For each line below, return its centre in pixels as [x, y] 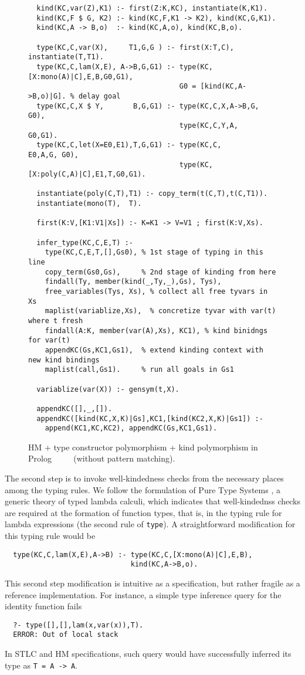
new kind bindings [64, 360]
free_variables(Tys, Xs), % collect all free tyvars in [156, 292]
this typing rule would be [50, 536]
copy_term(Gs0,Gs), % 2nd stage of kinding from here [160, 272]
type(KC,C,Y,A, [209, 125]
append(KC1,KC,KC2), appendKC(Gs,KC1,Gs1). [131, 428]
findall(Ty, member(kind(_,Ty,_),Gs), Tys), [133, 282]
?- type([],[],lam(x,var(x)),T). [78, 625]
